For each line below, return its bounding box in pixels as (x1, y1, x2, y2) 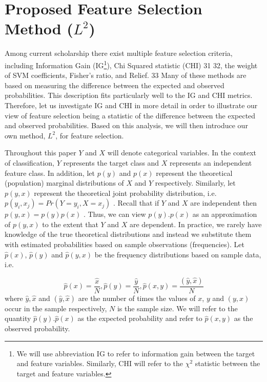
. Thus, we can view (83, 209, 146, 219)
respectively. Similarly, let (155, 177, 236, 188)
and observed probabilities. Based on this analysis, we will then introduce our (5, 120, 248, 131)
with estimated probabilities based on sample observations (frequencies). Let (5, 239, 244, 250)
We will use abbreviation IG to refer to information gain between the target (16, 348, 255, 358)
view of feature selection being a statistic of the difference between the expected (5, 110, 256, 120)
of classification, (5, 157, 54, 168)
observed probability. (5, 323, 70, 334)
